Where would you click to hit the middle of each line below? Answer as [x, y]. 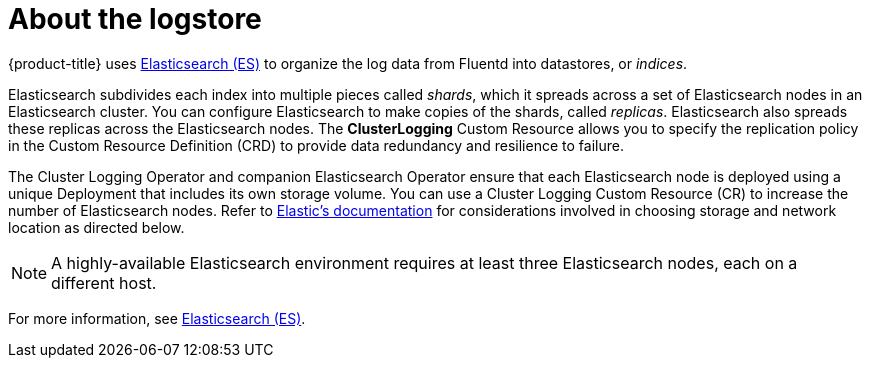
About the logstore [135, 19]
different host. [104, 282]
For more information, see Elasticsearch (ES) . [157, 318]
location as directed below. [96, 227]
